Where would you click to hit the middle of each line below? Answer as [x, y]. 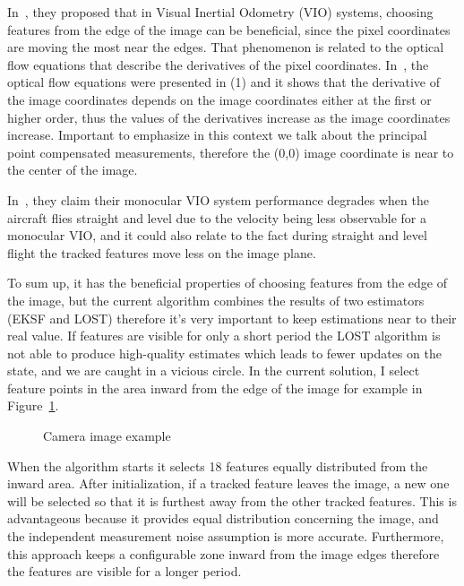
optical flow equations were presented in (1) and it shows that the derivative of [224, 82]
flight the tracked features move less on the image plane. [162, 252]
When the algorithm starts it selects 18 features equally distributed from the [218, 465]
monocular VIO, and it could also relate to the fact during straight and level [217, 235]
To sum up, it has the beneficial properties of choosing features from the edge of [227, 283]
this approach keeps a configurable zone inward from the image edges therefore [223, 553]
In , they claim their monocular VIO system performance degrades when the [218, 199]
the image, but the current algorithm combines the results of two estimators [216, 300]
